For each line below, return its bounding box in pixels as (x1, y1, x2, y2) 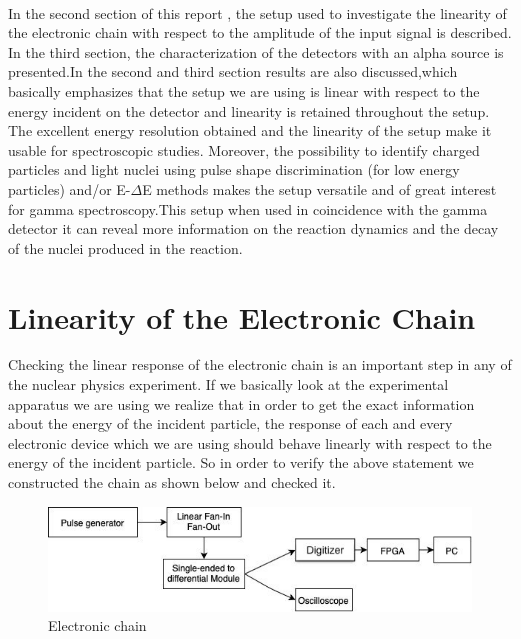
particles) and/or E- (8, 178, 131, 199)
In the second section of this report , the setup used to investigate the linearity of (8, 2, 507, 23)
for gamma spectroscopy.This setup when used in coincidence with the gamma (8, 198, 488, 219)
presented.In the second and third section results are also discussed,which (8, 61, 458, 82)
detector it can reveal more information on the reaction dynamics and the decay (8, 218, 499, 239)
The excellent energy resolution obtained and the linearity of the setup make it (8, 120, 492, 141)
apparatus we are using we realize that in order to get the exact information (8, 393, 475, 414)
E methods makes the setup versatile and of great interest (142, 178, 497, 199)
